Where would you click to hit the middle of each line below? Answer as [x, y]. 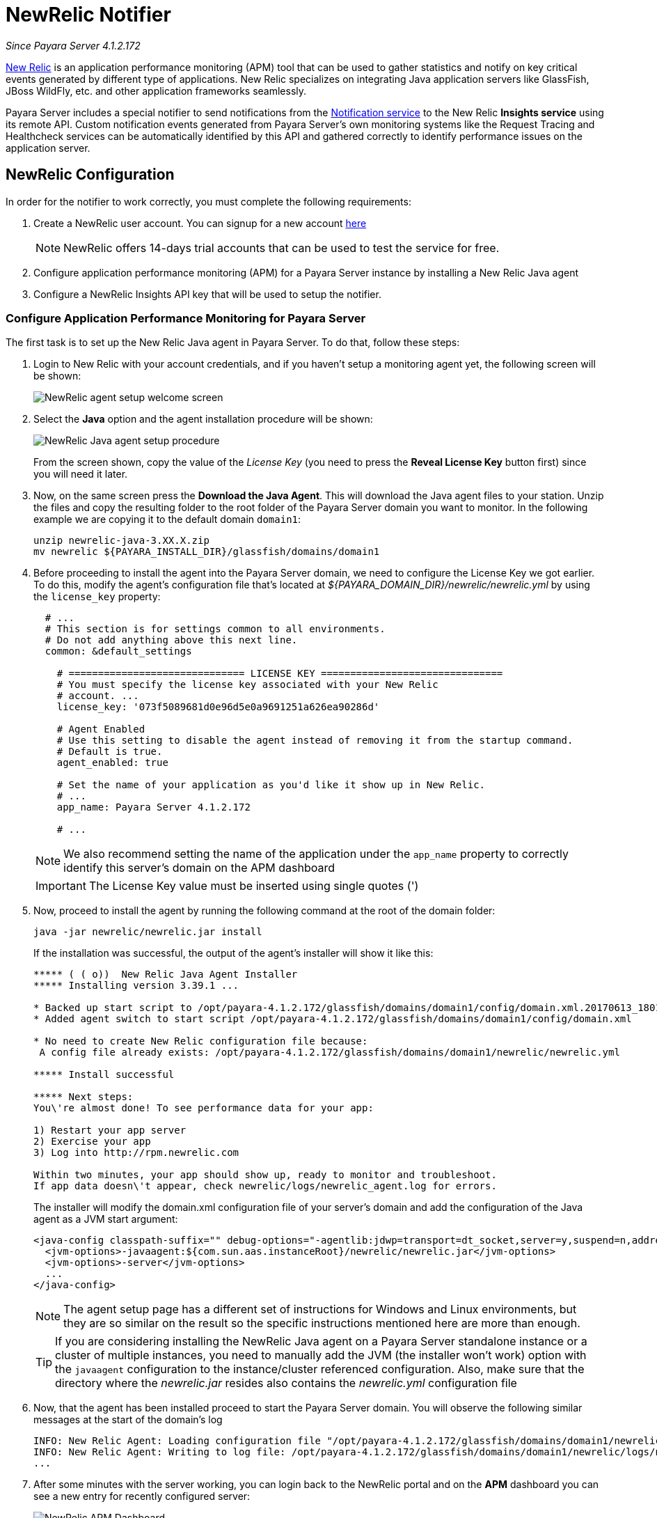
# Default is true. [110, 752]
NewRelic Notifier [88, 15]
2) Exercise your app [92, 1142]
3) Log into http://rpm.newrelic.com [136, 1153]
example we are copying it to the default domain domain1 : [167, 519]
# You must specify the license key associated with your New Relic [247, 685]
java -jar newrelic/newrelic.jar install [148, 932]
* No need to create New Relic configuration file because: [201, 1041]
